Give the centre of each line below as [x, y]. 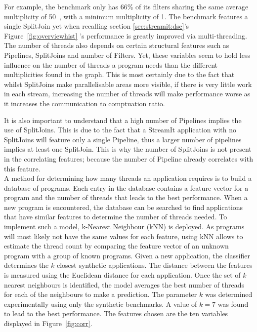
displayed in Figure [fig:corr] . [48, 323]
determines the [26, 265]
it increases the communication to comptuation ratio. [85, 103]
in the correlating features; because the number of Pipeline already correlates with [128, 158]
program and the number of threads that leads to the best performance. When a [126, 197]
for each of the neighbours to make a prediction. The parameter [101, 294]
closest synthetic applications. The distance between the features [154, 265]
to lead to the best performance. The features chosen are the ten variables [116, 313]
